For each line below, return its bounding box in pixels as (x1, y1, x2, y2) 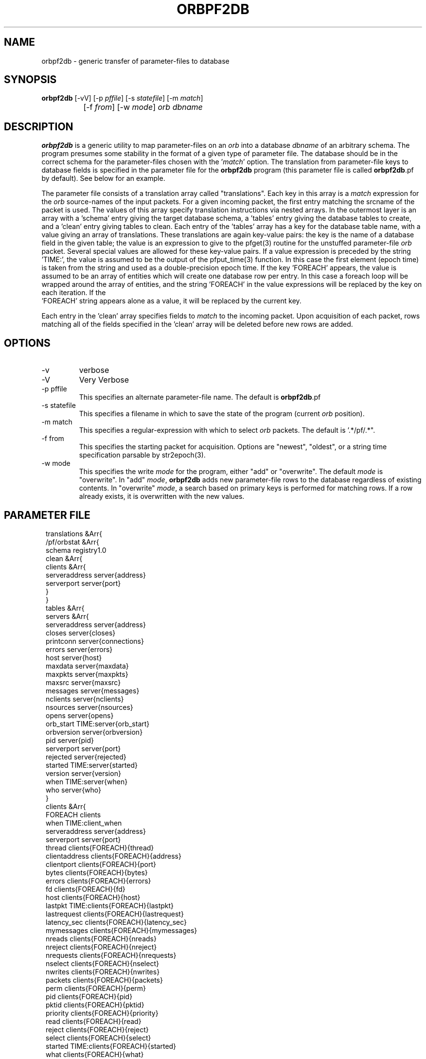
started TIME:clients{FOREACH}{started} (46, 1041, 177, 1050)
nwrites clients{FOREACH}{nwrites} (46, 967, 160, 976)
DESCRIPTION (4, 120, 73, 133)
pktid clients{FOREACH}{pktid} (46, 1000, 144, 1009)
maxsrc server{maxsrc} (46, 678, 121, 687)
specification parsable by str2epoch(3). (79, 451, 206, 459)
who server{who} (46, 785, 102, 794)
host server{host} (46, 653, 102, 662)
